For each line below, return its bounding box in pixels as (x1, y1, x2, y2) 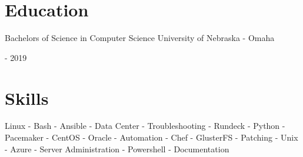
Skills (5, 86, 49, 110)
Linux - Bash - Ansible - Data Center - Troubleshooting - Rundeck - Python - (5, 120, 285, 132)
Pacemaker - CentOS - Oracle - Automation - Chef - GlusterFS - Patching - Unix (5, 131, 298, 144)
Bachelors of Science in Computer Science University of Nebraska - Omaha (5, 32, 275, 44)
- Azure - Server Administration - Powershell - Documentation (5, 142, 229, 155)
